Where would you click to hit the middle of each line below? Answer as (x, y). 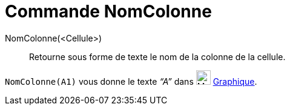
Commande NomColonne (108, 11)
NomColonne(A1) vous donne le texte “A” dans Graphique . (131, 81)
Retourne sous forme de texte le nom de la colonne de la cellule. (157, 57)
